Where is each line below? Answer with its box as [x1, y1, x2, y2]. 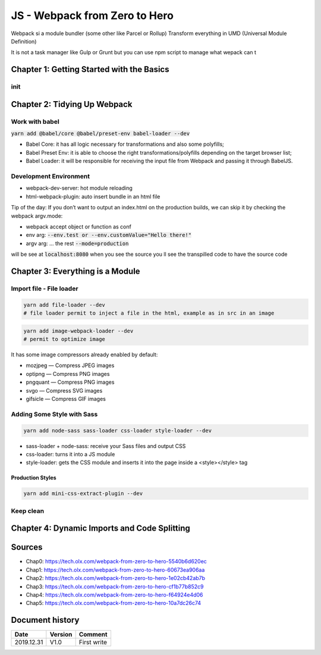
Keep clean [11, 506, 45, 515]
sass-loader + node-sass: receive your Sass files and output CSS [26, 442, 186, 449]
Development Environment [11, 173, 90, 180]
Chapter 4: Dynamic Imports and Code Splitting [11, 524, 190, 534]
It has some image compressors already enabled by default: [11, 351, 158, 358]
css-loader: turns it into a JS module [26, 450, 115, 457]
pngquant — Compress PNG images [26, 378, 115, 386]
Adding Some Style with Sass [11, 410, 98, 418]
